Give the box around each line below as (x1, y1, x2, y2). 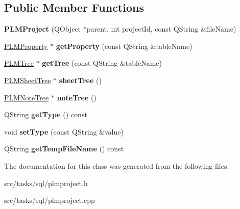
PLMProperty (4, 40, 48, 51)
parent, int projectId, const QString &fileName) (86, 23, 236, 34)
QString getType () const (4, 109, 87, 120)
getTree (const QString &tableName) (42, 58, 162, 68)
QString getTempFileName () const (4, 143, 124, 154)
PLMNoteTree (4, 92, 49, 102)
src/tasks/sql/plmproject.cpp (4, 195, 95, 205)
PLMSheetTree (4, 74, 51, 85)
